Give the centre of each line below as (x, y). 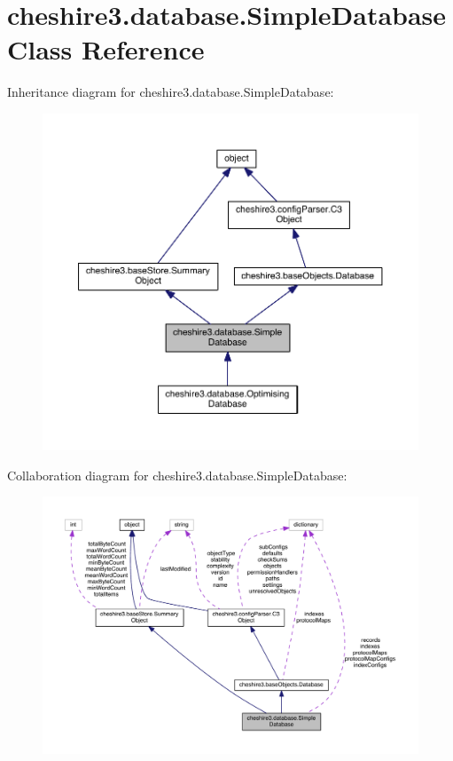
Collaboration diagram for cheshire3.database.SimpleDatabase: (177, 475)
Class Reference (106, 49)
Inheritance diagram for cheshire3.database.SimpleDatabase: (171, 92)
